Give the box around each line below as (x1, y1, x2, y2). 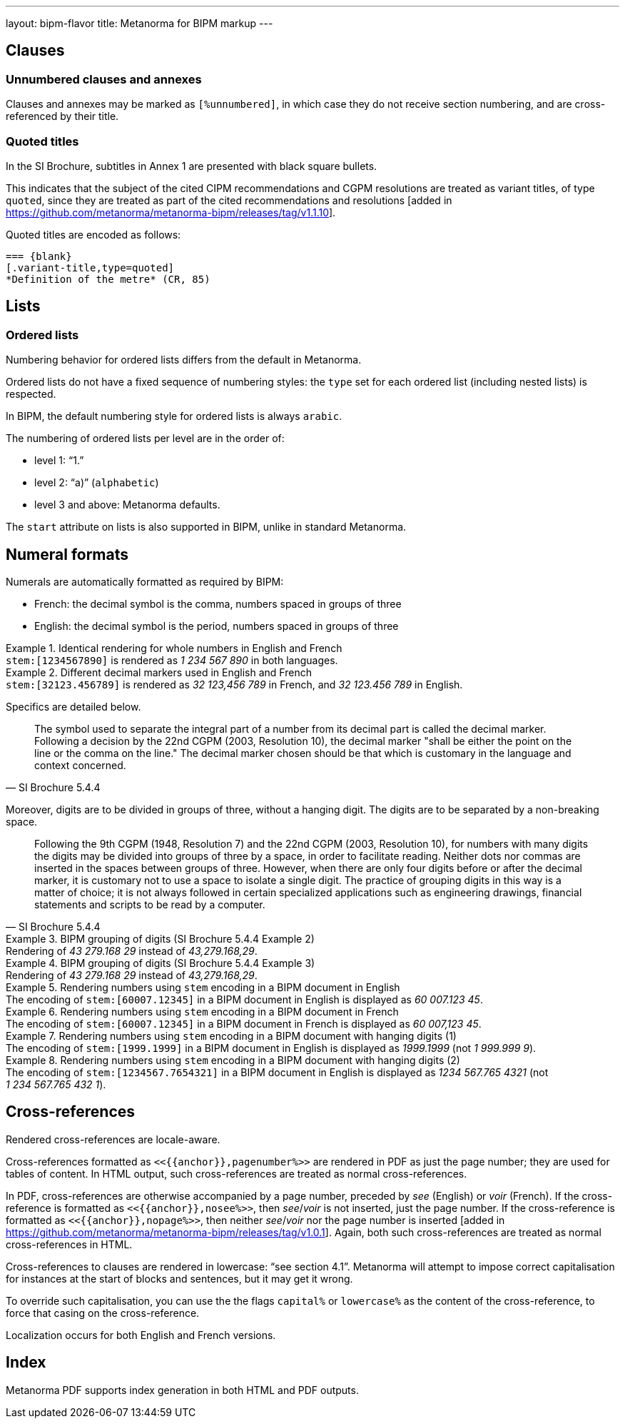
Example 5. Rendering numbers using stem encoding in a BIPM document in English (6, 981, 400, 994)
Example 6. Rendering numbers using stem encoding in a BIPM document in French (6, 1006, 399, 1018)
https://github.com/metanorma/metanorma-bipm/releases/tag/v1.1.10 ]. (6, 206, 336, 219)
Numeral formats (6, 545, 129, 563)
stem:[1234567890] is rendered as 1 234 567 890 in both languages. (6, 654, 338, 667)
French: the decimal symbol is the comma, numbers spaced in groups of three (34, 598, 402, 611)
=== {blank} (6, 250, 72, 262)
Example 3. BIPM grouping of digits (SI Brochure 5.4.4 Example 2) (6, 933, 315, 946)
